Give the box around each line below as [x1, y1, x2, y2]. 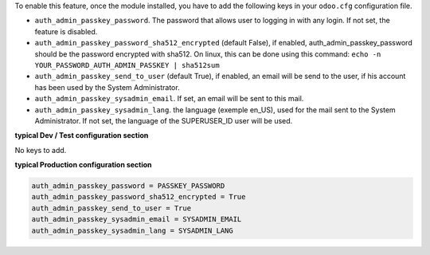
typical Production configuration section [14, 160, 152, 170]
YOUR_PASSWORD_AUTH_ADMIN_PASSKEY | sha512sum [34, 61, 220, 69]
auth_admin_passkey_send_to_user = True [31, 203, 191, 213]
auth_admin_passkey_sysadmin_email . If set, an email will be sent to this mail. [34, 94, 304, 104]
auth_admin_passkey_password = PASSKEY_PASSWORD [31, 182, 225, 190]
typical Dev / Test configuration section [14, 131, 149, 140]
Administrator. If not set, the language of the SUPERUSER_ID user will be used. [34, 116, 293, 125]
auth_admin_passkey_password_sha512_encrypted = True [31, 192, 246, 202]
